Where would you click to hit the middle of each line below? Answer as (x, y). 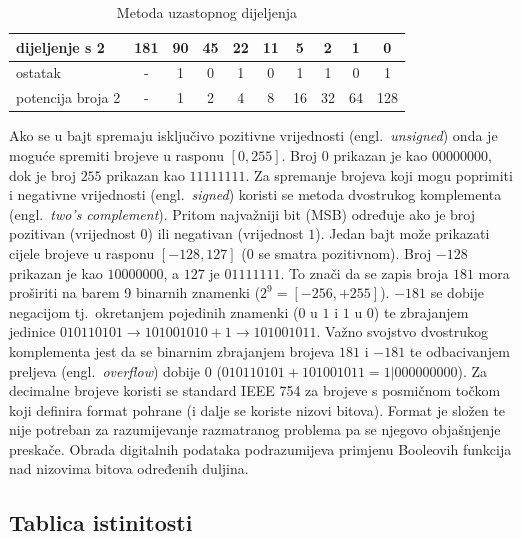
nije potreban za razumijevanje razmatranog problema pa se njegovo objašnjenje (255, 429)
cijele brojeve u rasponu (82, 252)
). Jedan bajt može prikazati (402, 233)
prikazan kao (145, 174)
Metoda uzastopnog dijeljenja (207, 12)
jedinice (32, 331)
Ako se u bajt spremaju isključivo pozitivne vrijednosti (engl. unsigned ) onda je (253, 135)
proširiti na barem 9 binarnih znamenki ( (135, 292)
